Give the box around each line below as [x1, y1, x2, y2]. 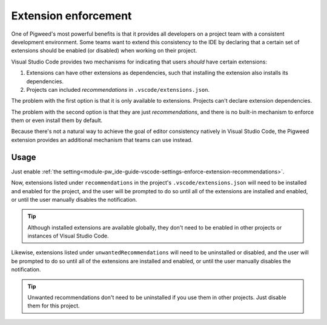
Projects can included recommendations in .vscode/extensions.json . [26, 86, 210, 93]
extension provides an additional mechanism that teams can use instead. [11, 136, 193, 143]
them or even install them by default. [11, 117, 103, 124]
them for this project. [27, 302, 80, 309]
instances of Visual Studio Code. [27, 233, 109, 240]
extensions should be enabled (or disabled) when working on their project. [11, 47, 197, 54]
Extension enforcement [11, 9, 132, 22]
